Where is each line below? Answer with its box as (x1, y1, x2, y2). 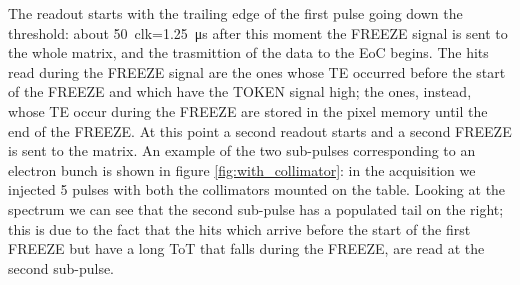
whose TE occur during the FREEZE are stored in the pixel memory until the (8, 100, 488, 121)
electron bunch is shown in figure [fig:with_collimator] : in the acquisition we (8, 159, 476, 180)
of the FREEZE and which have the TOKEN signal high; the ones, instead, (8, 81, 472, 102)
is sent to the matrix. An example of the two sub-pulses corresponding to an (8, 140, 476, 161)
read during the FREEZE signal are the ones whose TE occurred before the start (8, 61, 506, 82)
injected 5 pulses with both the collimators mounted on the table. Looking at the (8, 179, 506, 200)
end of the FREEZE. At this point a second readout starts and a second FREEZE (8, 120, 512, 141)
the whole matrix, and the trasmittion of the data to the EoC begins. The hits (8, 42, 489, 63)
